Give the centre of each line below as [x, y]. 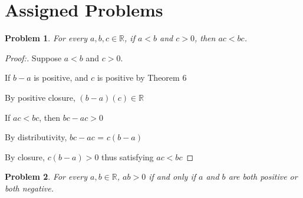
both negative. [29, 188]
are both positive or [263, 176]
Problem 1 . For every [46, 38]
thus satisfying [128, 156]
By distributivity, [36, 137]
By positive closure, [40, 97]
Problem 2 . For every [46, 176]
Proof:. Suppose [33, 57]
